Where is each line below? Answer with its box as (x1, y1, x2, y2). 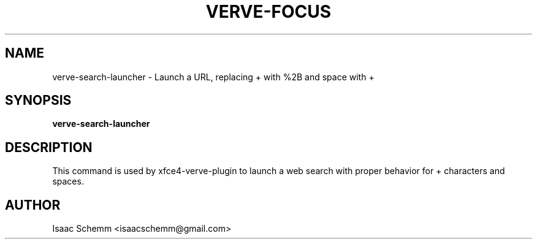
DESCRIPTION (5, 139, 93, 155)
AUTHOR (5, 197, 61, 213)
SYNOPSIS (5, 93, 72, 109)
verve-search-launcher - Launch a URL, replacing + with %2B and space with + (52, 71, 375, 82)
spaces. (52, 176, 84, 187)
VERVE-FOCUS (205, 1, 332, 22)
